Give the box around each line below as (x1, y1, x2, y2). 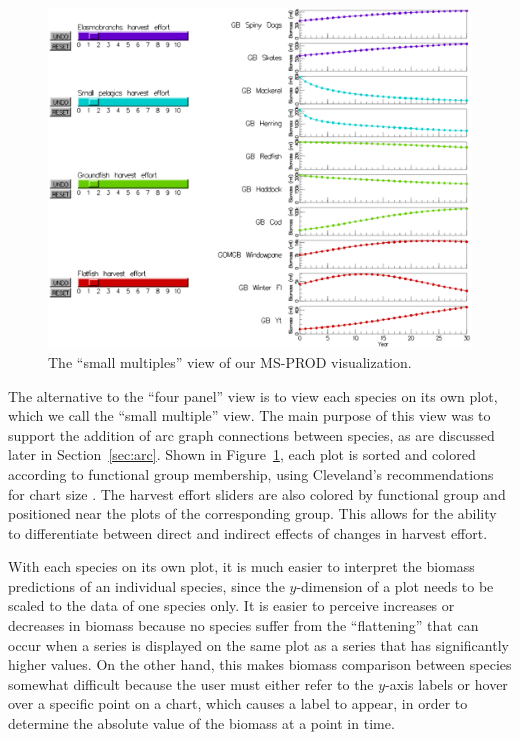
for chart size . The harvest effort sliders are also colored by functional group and (8, 483, 506, 504)
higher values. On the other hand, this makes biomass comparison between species (8, 654, 512, 675)
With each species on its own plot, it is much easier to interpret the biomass (8, 556, 475, 577)
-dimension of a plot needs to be (296, 575, 494, 596)
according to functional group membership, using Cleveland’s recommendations (8, 463, 494, 484)
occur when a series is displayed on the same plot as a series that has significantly (8, 634, 509, 655)
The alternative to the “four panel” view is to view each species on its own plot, (8, 385, 498, 406)
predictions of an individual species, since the (8, 575, 285, 596)
